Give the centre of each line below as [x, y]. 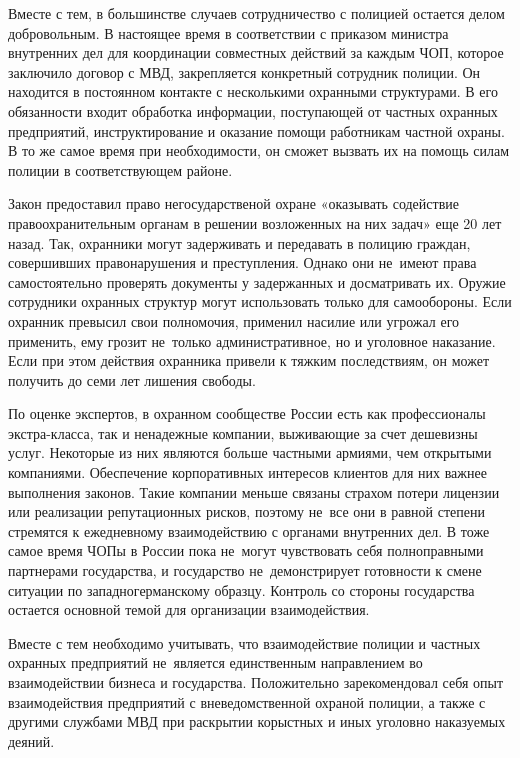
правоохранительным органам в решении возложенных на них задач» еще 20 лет [255, 222]
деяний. [31, 740]
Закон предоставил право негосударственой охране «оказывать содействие [233, 203]
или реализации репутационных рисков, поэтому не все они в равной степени [246, 511]
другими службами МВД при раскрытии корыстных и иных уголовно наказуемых [257, 721]
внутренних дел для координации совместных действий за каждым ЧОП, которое [256, 52]
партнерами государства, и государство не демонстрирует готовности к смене [245, 570]
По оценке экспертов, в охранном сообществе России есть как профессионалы [247, 413]
